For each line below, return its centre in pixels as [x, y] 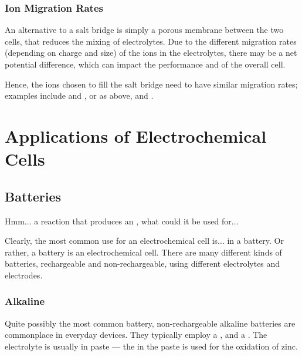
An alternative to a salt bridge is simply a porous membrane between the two [144, 30]
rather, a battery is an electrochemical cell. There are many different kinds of [143, 252]
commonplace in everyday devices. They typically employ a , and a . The [136, 335]
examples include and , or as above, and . [79, 95]
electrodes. [24, 275]
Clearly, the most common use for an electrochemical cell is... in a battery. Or [144, 241]
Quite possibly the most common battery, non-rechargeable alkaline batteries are [150, 323]
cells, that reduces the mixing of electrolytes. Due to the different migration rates [151, 41]
